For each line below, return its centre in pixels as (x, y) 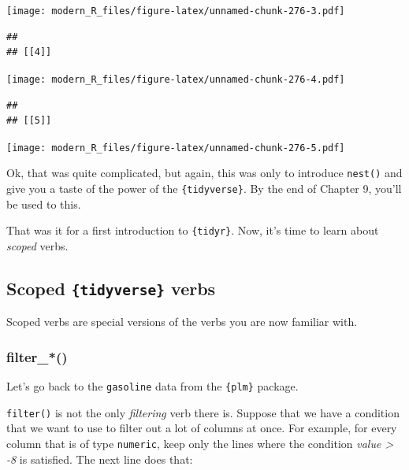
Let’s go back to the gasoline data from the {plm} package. (152, 386)
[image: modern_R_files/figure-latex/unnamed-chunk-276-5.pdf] (176, 148)
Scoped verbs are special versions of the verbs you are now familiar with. (182, 322)
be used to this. (44, 204)
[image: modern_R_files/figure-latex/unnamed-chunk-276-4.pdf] (176, 79)
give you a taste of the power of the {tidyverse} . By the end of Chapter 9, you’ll (204, 188)
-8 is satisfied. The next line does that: (100, 459)
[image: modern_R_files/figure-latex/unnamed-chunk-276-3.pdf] (176, 11)
